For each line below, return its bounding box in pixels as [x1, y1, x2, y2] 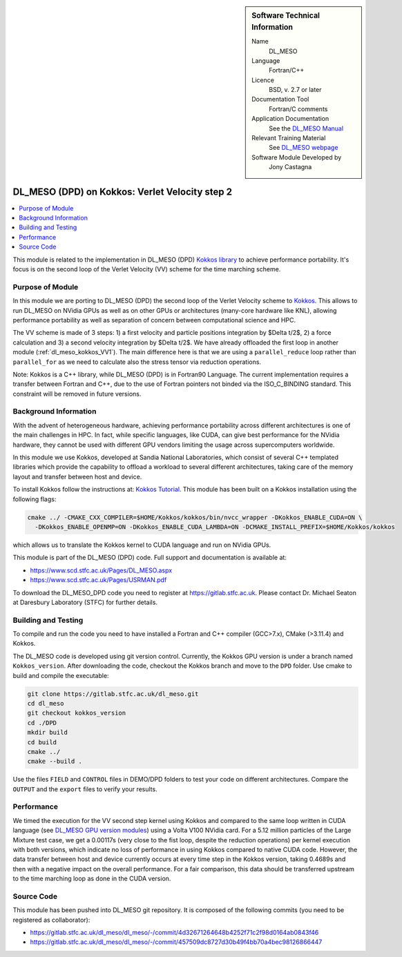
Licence [251, 76, 274, 84]
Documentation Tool [251, 95, 309, 104]
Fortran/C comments [269, 104, 328, 113]
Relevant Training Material [251, 134, 326, 142]
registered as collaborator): [12, 916, 90, 924]
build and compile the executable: [12, 671, 110, 679]
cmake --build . [27, 757, 83, 766]
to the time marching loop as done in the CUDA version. [12, 874, 171, 883]
